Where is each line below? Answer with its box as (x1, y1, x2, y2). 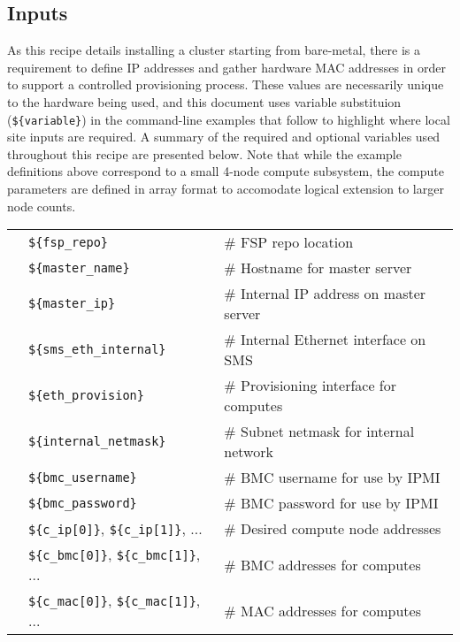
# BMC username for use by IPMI (224, 467, 441, 488)
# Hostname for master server (224, 257, 412, 279)
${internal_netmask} (28, 434, 166, 449)
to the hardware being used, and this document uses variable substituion (7, 92, 402, 111)
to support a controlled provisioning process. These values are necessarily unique (7, 75, 444, 94)
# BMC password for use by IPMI (224, 493, 439, 514)
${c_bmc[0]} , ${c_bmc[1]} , (28, 544, 201, 565)
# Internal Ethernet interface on (224, 329, 426, 350)
